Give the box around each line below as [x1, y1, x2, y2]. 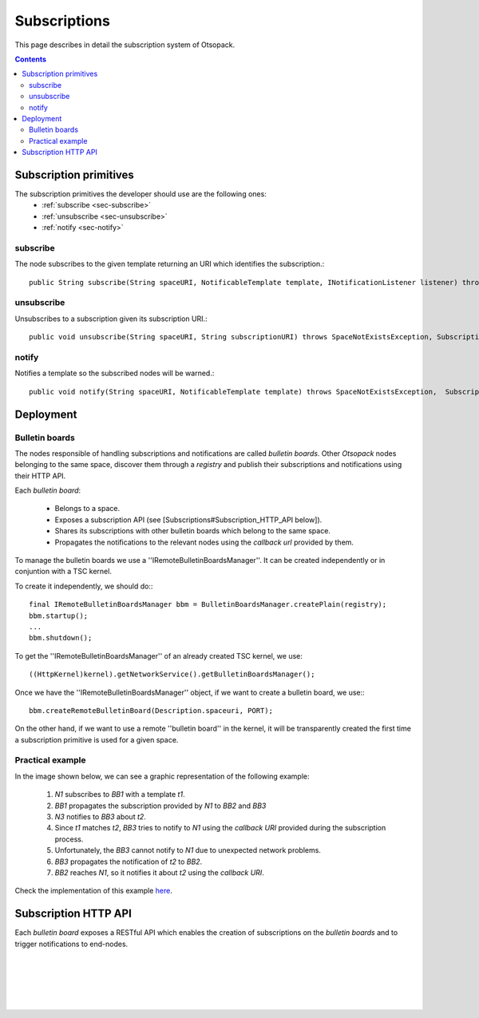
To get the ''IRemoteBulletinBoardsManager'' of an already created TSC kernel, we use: [14, 651, 303, 660]
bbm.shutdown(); [29, 633, 93, 643]
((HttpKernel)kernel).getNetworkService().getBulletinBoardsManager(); [29, 670, 315, 679]
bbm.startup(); [29, 611, 89, 620]
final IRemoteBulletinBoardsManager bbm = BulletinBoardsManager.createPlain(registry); [29, 600, 387, 609]
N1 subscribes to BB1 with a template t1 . [54, 790, 185, 799]
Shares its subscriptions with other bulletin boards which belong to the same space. [54, 526, 331, 536]
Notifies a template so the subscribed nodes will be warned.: [14, 368, 215, 378]
